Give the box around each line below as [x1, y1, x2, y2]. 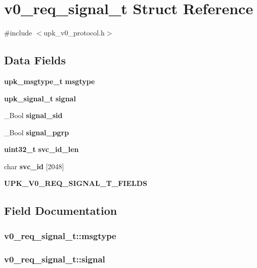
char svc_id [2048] [4, 161, 64, 171]
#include [4, 27, 32, 38]
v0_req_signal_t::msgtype [4, 229, 116, 242]
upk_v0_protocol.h [44, 27, 105, 38]
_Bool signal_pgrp [4, 127, 69, 137]
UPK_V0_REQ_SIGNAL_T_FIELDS [4, 178, 147, 188]
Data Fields [4, 52, 66, 68]
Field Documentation [4, 203, 117, 218]
